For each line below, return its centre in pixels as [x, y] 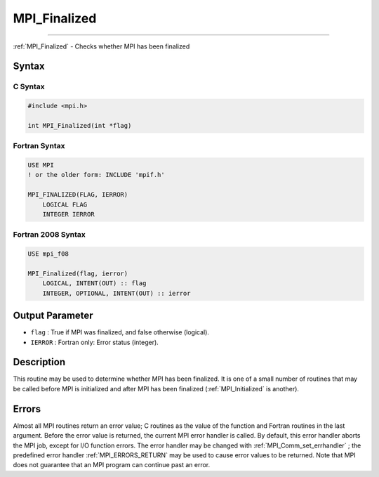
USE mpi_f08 [48, 254]
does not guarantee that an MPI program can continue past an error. [112, 465]
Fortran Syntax [39, 146]
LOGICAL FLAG [65, 204]
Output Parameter [53, 316]
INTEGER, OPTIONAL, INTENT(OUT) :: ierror [117, 293]
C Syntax [29, 86]
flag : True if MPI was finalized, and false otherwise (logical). [120, 332]
